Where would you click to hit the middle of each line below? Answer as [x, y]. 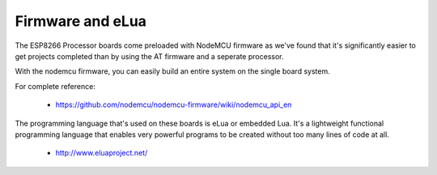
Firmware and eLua [81, 21]
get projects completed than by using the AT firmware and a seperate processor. [149, 56]
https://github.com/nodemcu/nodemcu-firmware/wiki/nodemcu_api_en [174, 105]
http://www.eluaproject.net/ [102, 153]
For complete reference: [55, 86]
